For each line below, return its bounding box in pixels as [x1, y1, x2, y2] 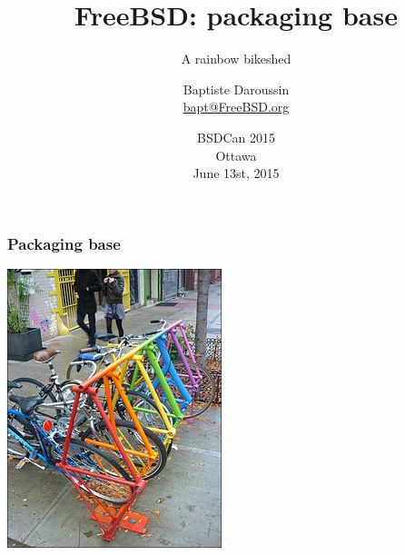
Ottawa [215, 145, 257, 164]
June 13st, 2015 [193, 164, 280, 183]
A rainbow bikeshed [181, 49, 291, 68]
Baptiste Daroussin [183, 79, 290, 98]
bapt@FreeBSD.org [183, 97, 290, 116]
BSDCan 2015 [197, 127, 275, 146]
